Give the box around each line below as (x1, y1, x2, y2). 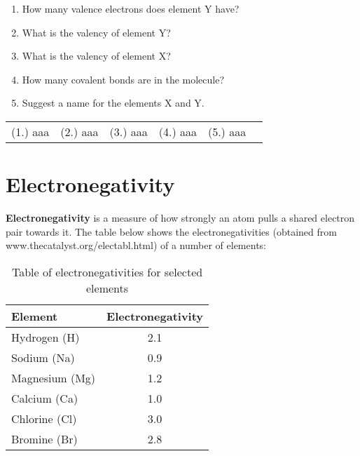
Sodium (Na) (11, 349, 75, 366)
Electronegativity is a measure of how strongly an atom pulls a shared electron (6, 210, 355, 225)
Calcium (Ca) (11, 389, 78, 406)
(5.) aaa (207, 123, 247, 140)
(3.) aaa (109, 123, 148, 140)
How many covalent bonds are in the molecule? (22, 72, 225, 86)
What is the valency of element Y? (22, 25, 171, 39)
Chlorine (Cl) (11, 410, 77, 427)
